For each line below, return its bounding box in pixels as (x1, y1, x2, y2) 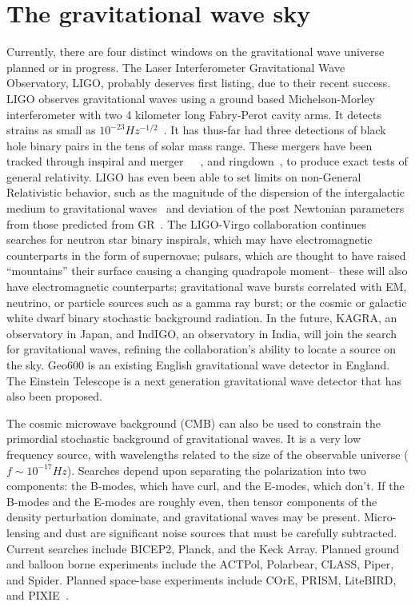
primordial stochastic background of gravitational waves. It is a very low (6, 430, 361, 447)
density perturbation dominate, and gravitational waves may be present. (6, 508, 361, 525)
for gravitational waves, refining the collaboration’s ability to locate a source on (6, 341, 396, 357)
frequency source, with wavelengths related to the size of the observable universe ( (6, 445, 409, 462)
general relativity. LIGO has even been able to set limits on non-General (6, 168, 361, 185)
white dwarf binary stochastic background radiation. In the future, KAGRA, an (6, 309, 397, 326)
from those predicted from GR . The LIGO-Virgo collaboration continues (6, 215, 367, 232)
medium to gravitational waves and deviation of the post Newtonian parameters (6, 200, 405, 217)
